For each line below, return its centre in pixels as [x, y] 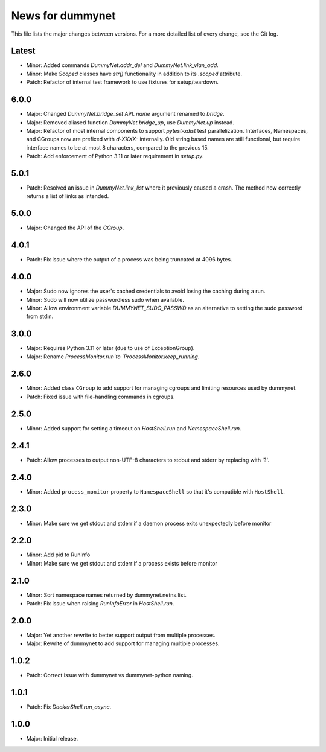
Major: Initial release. [52, 739]
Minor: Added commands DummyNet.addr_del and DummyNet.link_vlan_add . [122, 65]
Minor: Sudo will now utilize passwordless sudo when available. [105, 299]
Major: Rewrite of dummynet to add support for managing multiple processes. [123, 643]
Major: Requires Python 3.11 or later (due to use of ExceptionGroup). [110, 348]
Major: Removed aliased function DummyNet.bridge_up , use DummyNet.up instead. [130, 122]
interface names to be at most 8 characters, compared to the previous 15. [118, 147]
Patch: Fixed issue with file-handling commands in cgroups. [101, 397]
